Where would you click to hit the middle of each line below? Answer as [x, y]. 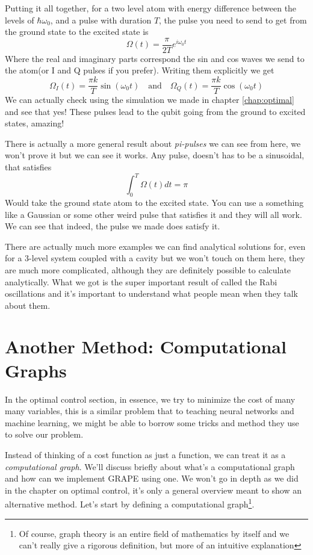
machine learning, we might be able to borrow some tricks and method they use [152, 422]
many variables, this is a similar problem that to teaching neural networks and [150, 411]
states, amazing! [35, 123]
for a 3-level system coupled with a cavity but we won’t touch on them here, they [155, 258]
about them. [28, 305]
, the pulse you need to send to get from [233, 20]
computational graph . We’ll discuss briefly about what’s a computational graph [150, 466]
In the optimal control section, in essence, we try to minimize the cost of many [150, 399]
